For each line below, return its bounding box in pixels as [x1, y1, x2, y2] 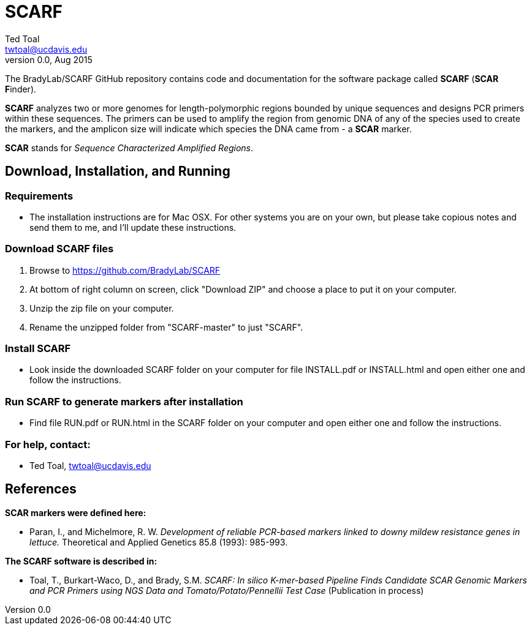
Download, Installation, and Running [5, 163, 230, 179]
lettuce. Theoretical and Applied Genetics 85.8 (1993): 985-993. [29, 536, 288, 547]
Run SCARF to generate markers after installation [5, 395, 243, 408]
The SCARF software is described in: [5, 555, 158, 566]
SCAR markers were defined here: [5, 507, 146, 518]
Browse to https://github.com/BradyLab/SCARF [29, 264, 221, 276]
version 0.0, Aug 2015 [5, 54, 93, 65]
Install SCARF [5, 342, 71, 355]
